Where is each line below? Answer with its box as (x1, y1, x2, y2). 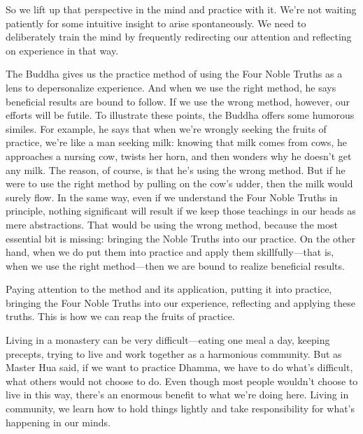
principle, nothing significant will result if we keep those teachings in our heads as (6, 203, 356, 218)
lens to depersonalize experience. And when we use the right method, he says (6, 80, 336, 94)
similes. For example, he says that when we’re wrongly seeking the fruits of (6, 121, 327, 136)
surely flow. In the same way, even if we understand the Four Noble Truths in (6, 189, 338, 204)
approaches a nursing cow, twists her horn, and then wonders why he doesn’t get (6, 148, 352, 163)
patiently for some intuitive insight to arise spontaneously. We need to (6, 15, 306, 30)
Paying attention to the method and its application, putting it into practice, (6, 282, 332, 296)
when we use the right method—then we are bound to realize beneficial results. (6, 258, 345, 273)
